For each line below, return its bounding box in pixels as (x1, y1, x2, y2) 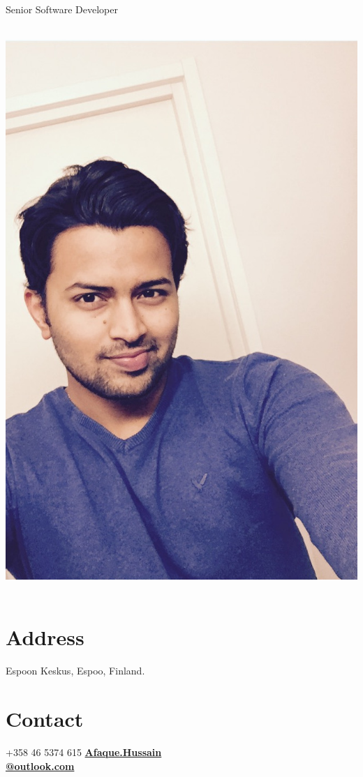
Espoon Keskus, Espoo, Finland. (6, 663, 145, 678)
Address (6, 623, 84, 651)
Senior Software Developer (6, 2, 118, 16)
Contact (6, 704, 84, 733)
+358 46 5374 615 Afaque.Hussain (6, 745, 162, 760)
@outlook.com (6, 758, 75, 773)
